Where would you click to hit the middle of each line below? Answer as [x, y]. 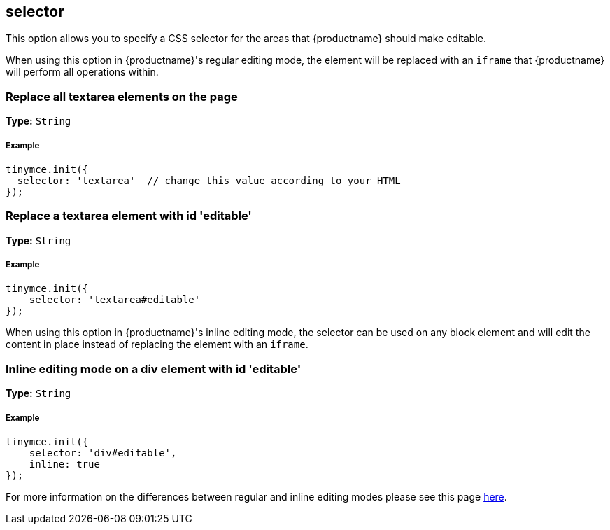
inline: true [64, 465]
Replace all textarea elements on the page [122, 96]
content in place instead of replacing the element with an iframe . [157, 344]
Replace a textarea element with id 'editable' [129, 216]
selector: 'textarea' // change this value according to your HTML [209, 180]
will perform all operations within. [82, 72]
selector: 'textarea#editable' [115, 300]
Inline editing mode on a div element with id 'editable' [154, 369]
